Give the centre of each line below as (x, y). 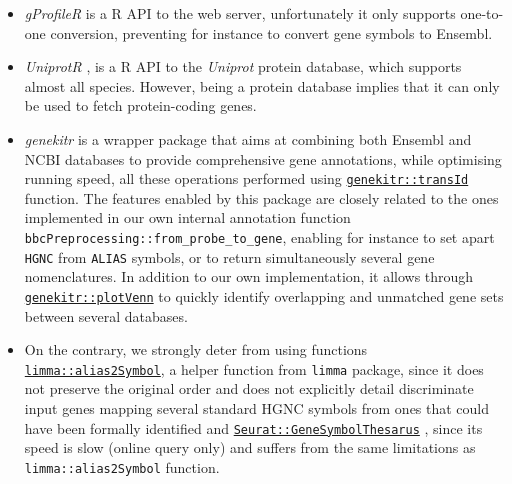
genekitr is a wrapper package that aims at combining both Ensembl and (248, 138)
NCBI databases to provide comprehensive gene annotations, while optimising (263, 158)
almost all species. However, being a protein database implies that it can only (262, 85)
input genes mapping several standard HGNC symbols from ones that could (257, 408)
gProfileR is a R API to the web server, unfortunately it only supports (240, 13)
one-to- (482, 13)
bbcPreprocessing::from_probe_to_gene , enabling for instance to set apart (259, 237)
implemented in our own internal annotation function (187, 217)
